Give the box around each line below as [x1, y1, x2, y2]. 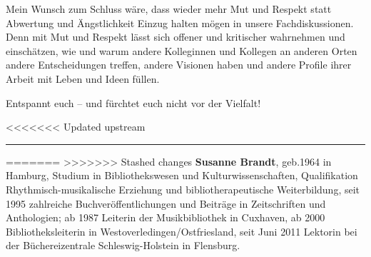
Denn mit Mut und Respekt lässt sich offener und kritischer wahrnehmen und [6, 29, 345, 44]
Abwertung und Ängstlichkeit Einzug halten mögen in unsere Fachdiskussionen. [6, 15, 354, 30]
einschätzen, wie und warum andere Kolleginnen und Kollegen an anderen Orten [6, 43, 357, 58]
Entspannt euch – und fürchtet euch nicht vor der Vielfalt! [6, 95, 261, 110]
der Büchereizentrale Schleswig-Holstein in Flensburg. [6, 238, 240, 253]
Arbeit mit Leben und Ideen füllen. [6, 71, 160, 86]
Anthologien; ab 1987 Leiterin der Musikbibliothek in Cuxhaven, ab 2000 [6, 210, 325, 225]
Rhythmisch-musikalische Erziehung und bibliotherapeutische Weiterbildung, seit [6, 181, 360, 196]
